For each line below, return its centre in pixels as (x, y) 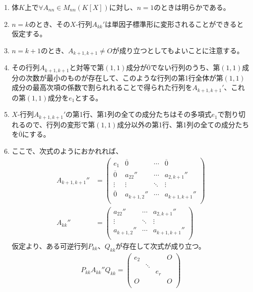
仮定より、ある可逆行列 (50, 245)
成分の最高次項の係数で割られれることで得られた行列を (102, 87)
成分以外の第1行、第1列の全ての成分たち (183, 124)
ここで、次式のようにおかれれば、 (67, 150)
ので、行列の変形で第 (60, 124)
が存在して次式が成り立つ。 (161, 245)
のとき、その (50, 24)
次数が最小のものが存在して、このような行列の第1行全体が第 (124, 77)
